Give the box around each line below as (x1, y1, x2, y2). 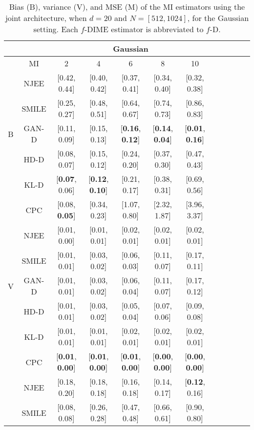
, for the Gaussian (187, 12, 249, 23)
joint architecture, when (5, 12, 87, 23)
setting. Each (33, 23, 78, 35)
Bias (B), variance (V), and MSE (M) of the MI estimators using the (9, 1, 245, 12)
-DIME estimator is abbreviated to (85, 23, 204, 35)
